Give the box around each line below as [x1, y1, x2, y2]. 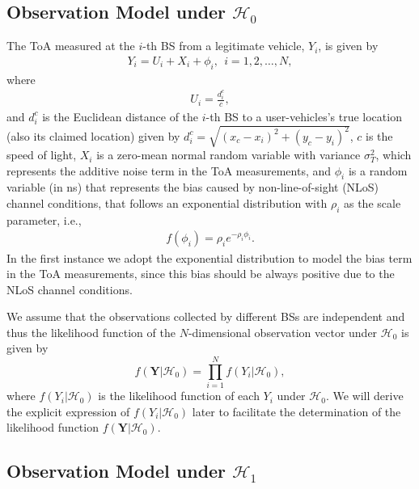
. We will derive [325, 387, 404, 404]
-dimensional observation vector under [188, 323, 378, 340]
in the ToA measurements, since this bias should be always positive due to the [6, 265, 395, 282]
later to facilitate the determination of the [192, 403, 401, 419]
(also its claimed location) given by [6, 127, 180, 144]
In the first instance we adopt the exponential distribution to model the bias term [6, 249, 413, 266]
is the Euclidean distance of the [42, 107, 199, 124]
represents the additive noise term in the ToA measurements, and [6, 162, 332, 179]
